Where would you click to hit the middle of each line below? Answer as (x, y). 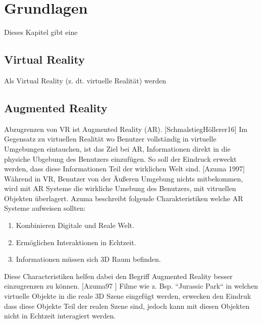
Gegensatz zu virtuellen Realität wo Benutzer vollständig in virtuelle (110, 139)
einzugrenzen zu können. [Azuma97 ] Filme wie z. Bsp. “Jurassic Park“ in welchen (131, 286)
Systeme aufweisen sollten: (45, 208)
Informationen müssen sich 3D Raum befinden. (88, 259)
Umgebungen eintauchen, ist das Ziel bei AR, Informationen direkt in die (117, 148)
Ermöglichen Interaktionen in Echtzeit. (76, 242)
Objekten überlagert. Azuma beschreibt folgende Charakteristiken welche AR (124, 198)
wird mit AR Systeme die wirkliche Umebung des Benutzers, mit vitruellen (120, 188)
